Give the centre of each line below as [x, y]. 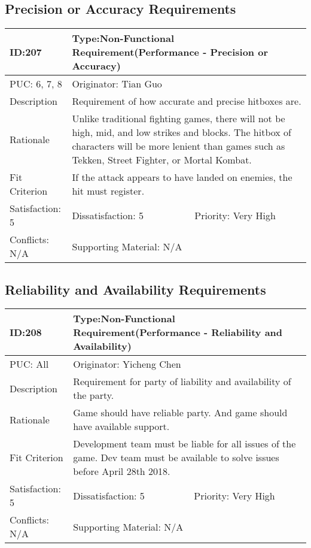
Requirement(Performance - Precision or [170, 52]
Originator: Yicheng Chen [127, 364]
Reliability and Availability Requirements [135, 289]
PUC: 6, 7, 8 [36, 84]
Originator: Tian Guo [117, 84]
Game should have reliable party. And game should [180, 413]
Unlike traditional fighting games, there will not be [179, 119]
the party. [94, 395]
